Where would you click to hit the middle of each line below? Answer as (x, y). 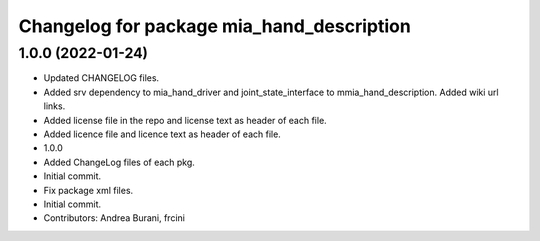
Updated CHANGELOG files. (101, 78)
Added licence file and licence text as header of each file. (162, 134)
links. (54, 106)
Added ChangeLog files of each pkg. (119, 162)
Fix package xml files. (88, 190)
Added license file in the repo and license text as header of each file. (185, 120)
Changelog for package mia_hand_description (215, 26)
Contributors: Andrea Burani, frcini (114, 218)
